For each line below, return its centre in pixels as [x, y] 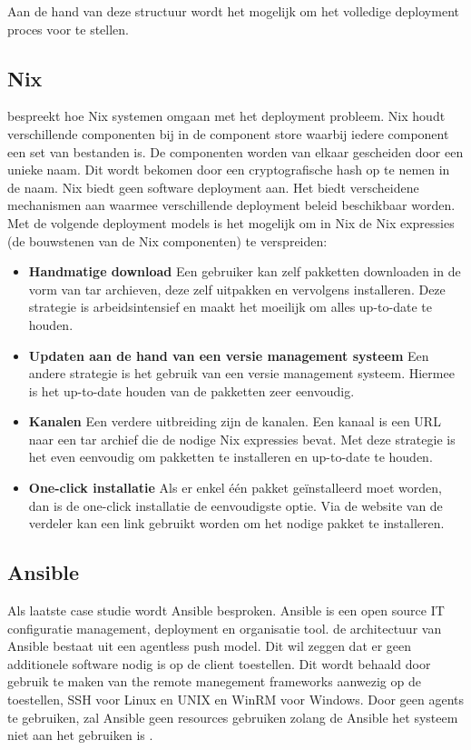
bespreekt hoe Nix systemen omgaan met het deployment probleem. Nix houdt [226, 116]
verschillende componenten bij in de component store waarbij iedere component [228, 133]
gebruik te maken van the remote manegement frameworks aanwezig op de [214, 681]
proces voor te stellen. [68, 29]
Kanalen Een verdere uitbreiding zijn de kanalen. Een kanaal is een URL [235, 421]
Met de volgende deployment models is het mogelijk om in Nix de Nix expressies [231, 222]
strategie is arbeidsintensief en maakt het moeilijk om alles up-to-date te [230, 307]
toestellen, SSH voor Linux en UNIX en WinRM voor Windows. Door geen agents [235, 700]
